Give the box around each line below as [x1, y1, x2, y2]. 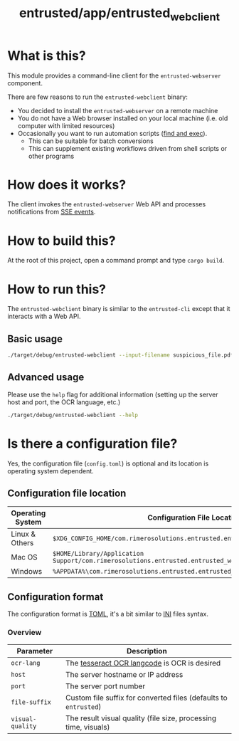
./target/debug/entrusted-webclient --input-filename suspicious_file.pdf [7, 352, 234, 359]
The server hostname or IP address [65, 669, 184, 679]
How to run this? [7, 281, 107, 297]
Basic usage [7, 332, 63, 345]
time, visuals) [65, 722, 110, 732]
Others [11, 538, 34, 548]
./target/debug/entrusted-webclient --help [7, 411, 139, 419]
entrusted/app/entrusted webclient [18, 5, 221, 23]
